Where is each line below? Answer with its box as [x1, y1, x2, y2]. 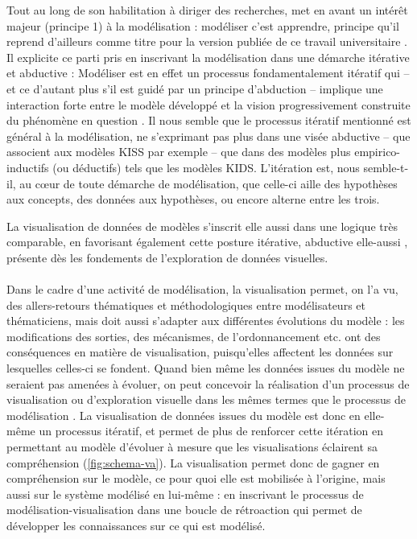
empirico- [354, 143, 401, 160]
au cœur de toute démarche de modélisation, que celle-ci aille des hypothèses [19, 175, 398, 191]
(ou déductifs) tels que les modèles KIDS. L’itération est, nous [52, 158, 360, 175]
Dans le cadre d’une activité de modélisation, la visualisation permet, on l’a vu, [6, 281, 398, 298]
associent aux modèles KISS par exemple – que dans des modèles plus [6, 143, 351, 160]
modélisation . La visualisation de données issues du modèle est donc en [6, 406, 361, 423]
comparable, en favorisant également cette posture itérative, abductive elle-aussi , [6, 233, 408, 250]
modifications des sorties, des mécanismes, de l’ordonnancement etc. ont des [6, 327, 381, 344]
